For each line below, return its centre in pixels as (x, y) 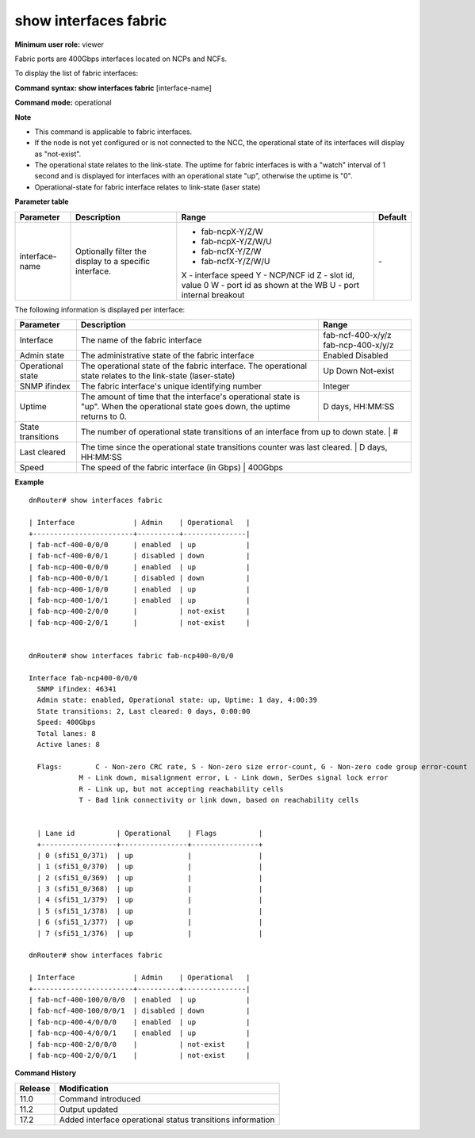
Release (35, 1088)
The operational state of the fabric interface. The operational (194, 366)
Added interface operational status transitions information (167, 1120)
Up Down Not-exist (358, 371)
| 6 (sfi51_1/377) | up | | (150, 922)
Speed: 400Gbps (66, 722)
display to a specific (113, 261)
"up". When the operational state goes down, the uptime (186, 407)
